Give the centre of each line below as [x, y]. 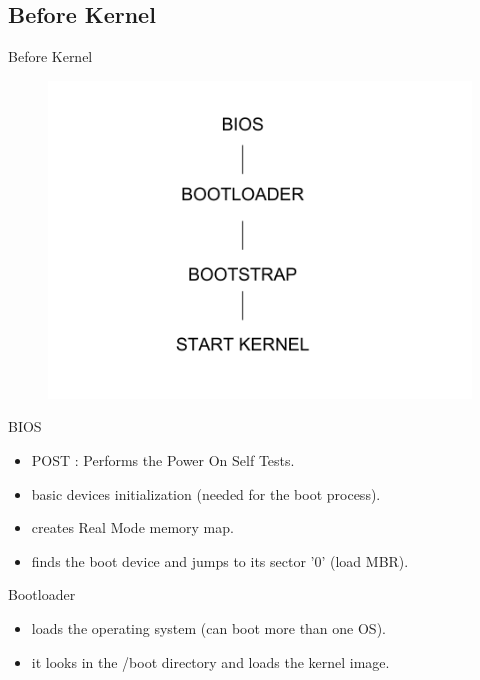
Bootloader [42, 594]
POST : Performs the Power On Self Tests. [163, 459]
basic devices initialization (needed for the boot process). [206, 493]
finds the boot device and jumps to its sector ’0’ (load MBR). [220, 560]
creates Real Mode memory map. [132, 527]
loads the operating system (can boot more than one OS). [208, 627]
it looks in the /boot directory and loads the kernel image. [210, 661]
